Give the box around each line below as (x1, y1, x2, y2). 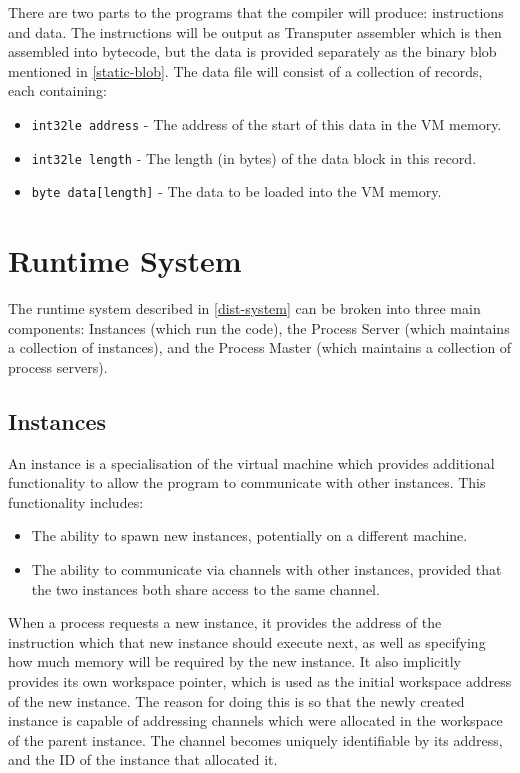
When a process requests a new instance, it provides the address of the (8, 612, 442, 633)
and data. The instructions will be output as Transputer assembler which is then (8, 21, 502, 42)
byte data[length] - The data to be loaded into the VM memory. (31, 181, 442, 202)
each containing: (8, 80, 107, 101)
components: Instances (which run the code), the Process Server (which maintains (8, 317, 510, 338)
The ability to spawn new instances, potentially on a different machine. (31, 525, 468, 546)
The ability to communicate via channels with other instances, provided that (31, 559, 502, 580)
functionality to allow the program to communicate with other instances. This (8, 472, 486, 493)
